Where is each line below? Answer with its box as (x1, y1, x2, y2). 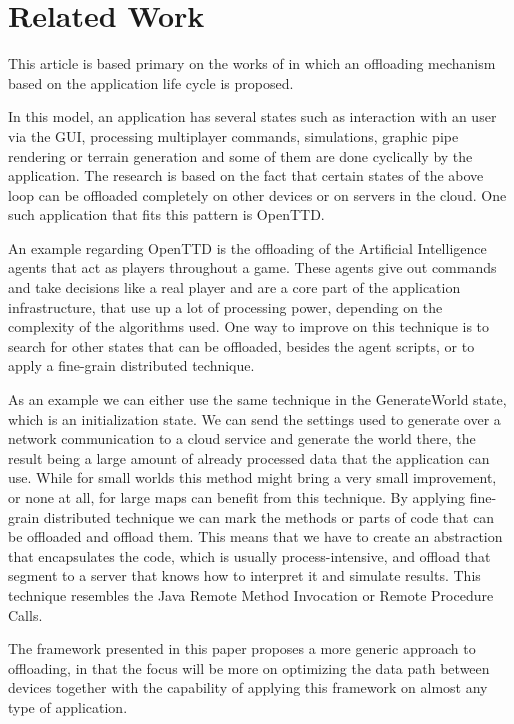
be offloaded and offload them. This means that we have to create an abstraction (8, 526, 503, 547)
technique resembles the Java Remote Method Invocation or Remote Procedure (8, 584, 494, 605)
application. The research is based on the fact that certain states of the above (8, 165, 484, 186)
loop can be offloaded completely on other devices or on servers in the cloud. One (8, 184, 507, 205)
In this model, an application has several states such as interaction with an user (8, 106, 497, 127)
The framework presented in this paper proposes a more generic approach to (8, 638, 476, 659)
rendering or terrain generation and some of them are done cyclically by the (8, 145, 473, 166)
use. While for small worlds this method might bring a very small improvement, (8, 467, 497, 488)
